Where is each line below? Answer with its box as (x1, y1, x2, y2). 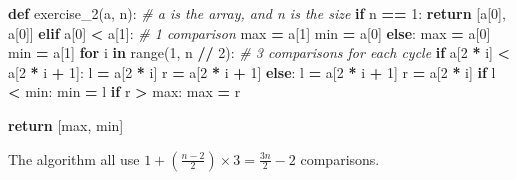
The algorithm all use (8, 148, 140, 169)
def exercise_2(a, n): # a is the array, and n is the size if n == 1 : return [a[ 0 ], (8, 3, 506, 23)
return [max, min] (8, 114, 124, 135)
